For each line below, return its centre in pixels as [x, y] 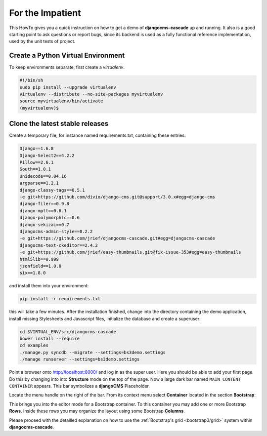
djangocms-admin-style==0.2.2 [56, 231]
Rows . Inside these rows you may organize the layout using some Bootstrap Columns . [97, 411]
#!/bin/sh [31, 80]
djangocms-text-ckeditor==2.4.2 [59, 245]
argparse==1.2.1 [39, 183]
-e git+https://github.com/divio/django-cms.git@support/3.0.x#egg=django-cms [117, 197]
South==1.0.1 [35, 169]
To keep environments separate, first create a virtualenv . [67, 67]
